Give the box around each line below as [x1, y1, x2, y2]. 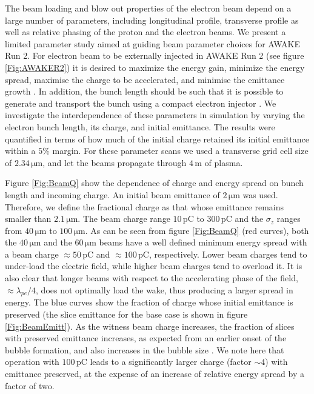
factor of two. [5, 379, 55, 392]
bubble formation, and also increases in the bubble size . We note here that [5, 343, 284, 356]
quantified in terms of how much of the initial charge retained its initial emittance [5, 132, 309, 145]
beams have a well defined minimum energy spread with [99, 236, 307, 249]
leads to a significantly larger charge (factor [90, 355, 252, 368]
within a [5, 144, 36, 157]
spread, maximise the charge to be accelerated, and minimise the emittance [5, 73, 285, 85]
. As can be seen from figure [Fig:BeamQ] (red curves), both [85, 224, 309, 236]
